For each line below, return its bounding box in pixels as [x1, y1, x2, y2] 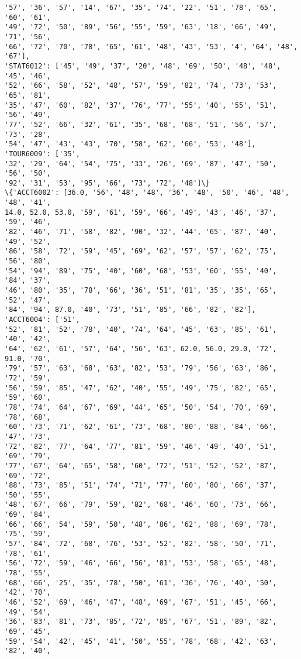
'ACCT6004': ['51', [5, 315, 80, 324]
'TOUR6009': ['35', [5, 149, 80, 158]
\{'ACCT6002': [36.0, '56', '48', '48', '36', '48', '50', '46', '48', [5, 188, 289, 197]
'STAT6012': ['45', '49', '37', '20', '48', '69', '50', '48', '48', [5, 61, 281, 70]
